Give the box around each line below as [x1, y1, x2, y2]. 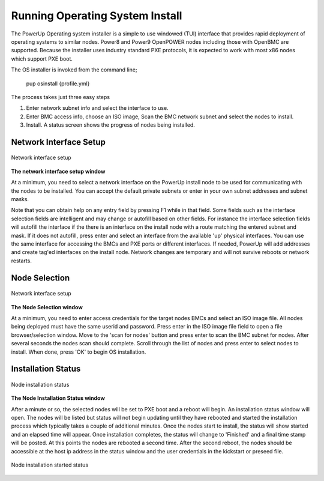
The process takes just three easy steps [11, 93, 110, 100]
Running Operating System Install [11, 9, 182, 22]
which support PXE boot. [11, 55, 73, 62]
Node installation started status [11, 461, 89, 468]
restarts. [11, 257, 32, 264]
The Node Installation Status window [11, 395, 105, 402]
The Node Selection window [11, 303, 83, 310]
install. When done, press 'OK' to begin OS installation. [11, 348, 146, 355]
